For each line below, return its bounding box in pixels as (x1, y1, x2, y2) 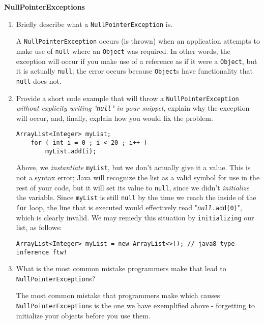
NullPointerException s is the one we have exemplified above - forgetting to (16, 300, 255, 311)
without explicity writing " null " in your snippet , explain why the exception (16, 103, 250, 113)
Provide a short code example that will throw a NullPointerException (16, 92, 239, 103)
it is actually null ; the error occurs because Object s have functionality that (16, 66, 253, 76)
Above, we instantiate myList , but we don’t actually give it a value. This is (16, 162, 251, 173)
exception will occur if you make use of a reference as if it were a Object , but (16, 55, 257, 66)
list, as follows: (16, 222, 62, 233)
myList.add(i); (45, 147, 97, 155)
